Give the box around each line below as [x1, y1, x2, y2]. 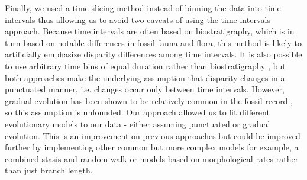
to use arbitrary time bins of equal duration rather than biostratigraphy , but [5, 59, 286, 72]
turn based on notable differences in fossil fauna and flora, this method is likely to [5, 36, 302, 49]
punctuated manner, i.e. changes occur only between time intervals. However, [5, 83, 285, 95]
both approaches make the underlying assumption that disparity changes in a [5, 71, 285, 83]
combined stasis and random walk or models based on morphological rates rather [5, 152, 299, 165]
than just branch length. [5, 164, 93, 176]
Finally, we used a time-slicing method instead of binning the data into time [5, 2, 281, 14]
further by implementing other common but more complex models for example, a [5, 141, 299, 153]
